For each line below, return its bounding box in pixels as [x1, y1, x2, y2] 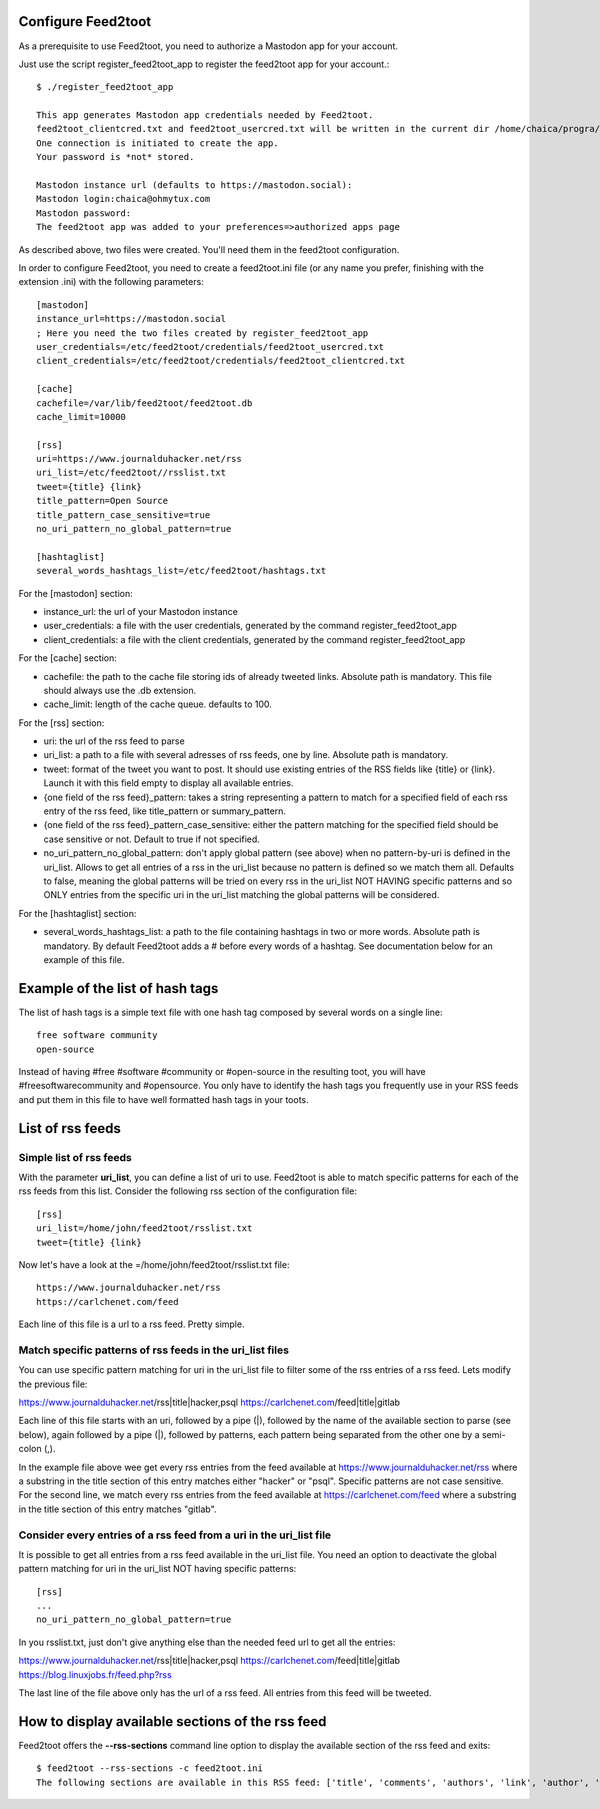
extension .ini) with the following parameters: [18, 276, 204, 288]
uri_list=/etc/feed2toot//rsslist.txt [36, 467, 227, 479]
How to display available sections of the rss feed [18, 1713, 327, 1730]
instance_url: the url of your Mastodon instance [43, 605, 239, 617]
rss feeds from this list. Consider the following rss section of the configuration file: [18, 1185, 357, 1197]
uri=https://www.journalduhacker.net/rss [36, 453, 242, 465]
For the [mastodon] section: [18, 587, 134, 599]
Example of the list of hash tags [18, 980, 219, 997]
